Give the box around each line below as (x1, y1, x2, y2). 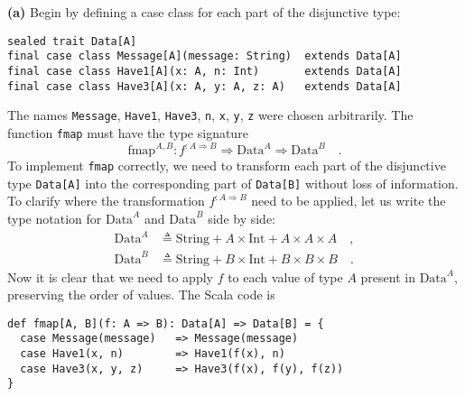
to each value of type (228, 267, 343, 286)
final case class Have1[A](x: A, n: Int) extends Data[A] (7, 64, 402, 78)
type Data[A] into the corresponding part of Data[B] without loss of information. (7, 173, 459, 192)
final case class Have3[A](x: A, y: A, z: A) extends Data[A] (7, 79, 402, 93)
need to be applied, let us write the (251, 191, 446, 210)
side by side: (208, 208, 276, 227)
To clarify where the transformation (7, 191, 205, 210)
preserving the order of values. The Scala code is (7, 285, 275, 304)
